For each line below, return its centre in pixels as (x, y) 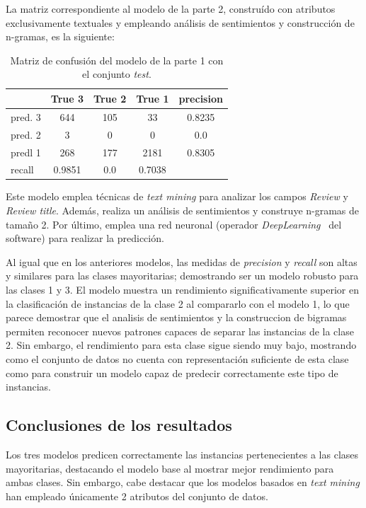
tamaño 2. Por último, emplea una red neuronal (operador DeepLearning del (174, 224)
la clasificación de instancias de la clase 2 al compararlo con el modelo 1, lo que (178, 303)
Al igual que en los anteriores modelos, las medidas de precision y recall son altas (182, 261)
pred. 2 (26, 134)
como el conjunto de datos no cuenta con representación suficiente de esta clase (177, 358)
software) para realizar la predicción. (85, 238)
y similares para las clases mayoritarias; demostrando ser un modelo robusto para (182, 276)
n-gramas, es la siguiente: (60, 36)
